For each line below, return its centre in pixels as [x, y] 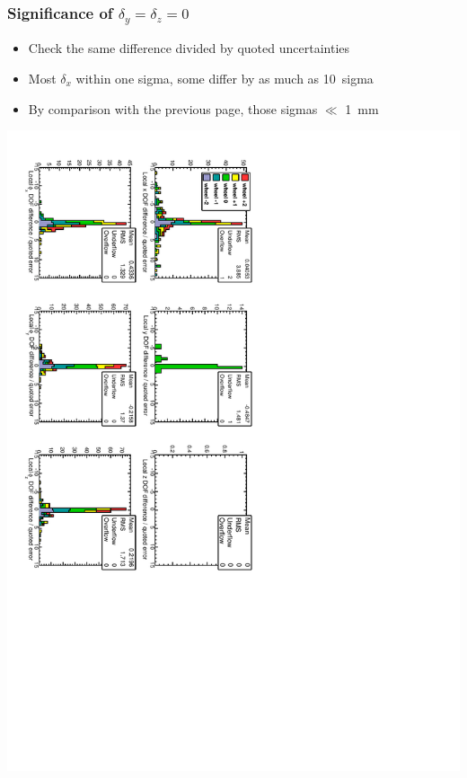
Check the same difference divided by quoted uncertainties [189, 48]
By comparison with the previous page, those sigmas [173, 108]
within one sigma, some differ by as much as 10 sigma [225, 78]
